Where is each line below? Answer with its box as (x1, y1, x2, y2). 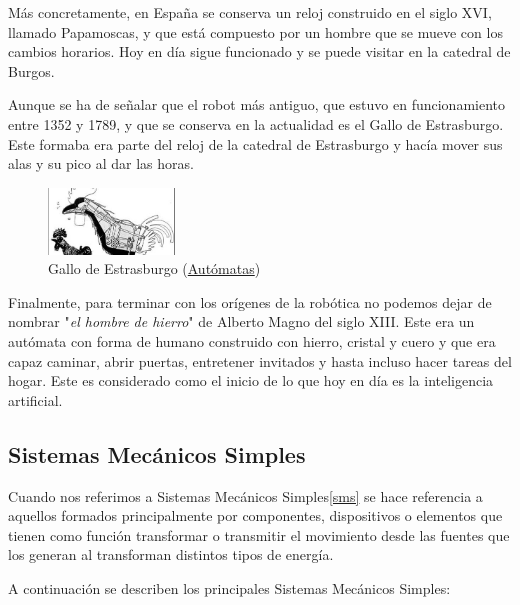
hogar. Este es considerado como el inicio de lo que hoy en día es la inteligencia (8, 370, 494, 391)
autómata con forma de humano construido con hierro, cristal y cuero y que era (8, 331, 496, 352)
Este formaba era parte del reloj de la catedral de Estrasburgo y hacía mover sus (8, 133, 503, 154)
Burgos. (8, 60, 55, 81)
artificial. (8, 389, 63, 410)
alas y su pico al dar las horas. (8, 153, 194, 174)
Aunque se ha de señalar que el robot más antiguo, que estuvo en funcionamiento (8, 94, 505, 115)
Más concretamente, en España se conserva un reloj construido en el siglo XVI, (8, 2, 492, 22)
